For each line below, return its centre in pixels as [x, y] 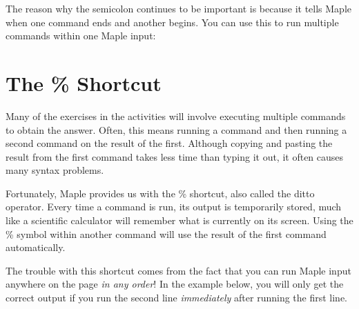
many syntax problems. [55, 170]
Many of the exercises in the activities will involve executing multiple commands [176, 116]
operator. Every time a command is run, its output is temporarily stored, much [174, 207]
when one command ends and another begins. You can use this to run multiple [172, 22]
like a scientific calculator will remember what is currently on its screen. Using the [179, 220]
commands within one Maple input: [81, 36]
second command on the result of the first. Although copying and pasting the [169, 143]
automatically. [36, 247]
